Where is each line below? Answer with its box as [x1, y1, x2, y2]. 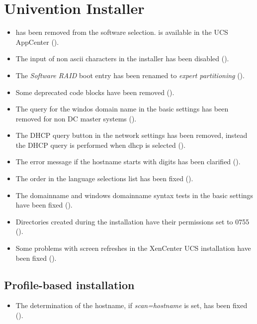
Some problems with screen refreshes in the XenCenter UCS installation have [15, 243, 251, 253]
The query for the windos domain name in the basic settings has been [15, 104, 229, 114]
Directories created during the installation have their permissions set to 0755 [15, 216, 250, 226]
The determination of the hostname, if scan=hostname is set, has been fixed [15, 300, 248, 311]
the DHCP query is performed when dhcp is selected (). [15, 139, 186, 150]
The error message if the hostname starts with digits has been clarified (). [15, 156, 241, 167]
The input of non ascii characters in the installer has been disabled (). [15, 53, 229, 64]
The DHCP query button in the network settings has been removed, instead [15, 130, 248, 140]
